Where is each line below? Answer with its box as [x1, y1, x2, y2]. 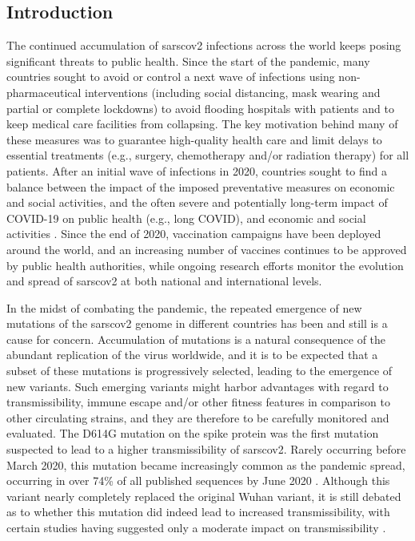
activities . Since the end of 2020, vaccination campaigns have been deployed [6, 225, 381, 242]
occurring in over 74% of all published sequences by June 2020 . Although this [6, 472, 390, 489]
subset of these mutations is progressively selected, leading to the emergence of [6, 362, 393, 379]
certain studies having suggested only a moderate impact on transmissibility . [6, 519, 386, 536]
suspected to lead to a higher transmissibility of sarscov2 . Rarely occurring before [6, 441, 406, 458]
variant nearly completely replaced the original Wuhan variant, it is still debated [6, 487, 401, 504]
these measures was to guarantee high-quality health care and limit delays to [6, 131, 382, 147]
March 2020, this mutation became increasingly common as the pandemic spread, [6, 456, 405, 473]
